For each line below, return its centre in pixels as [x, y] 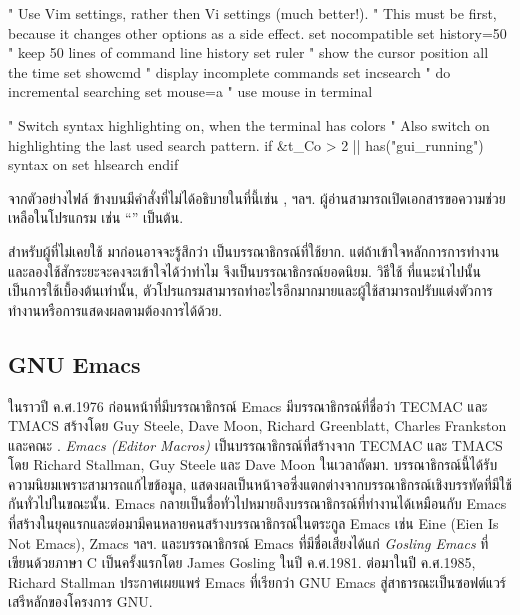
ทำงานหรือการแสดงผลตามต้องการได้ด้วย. [115, 309]
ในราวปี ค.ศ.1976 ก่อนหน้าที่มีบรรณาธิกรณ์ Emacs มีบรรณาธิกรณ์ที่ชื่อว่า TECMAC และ [248, 405]
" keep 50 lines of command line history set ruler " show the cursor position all [248, 52]
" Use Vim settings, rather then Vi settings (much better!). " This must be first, [252, 13]
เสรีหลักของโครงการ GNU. [80, 601]
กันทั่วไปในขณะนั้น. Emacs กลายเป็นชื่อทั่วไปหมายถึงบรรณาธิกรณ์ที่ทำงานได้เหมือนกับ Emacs [257, 503]
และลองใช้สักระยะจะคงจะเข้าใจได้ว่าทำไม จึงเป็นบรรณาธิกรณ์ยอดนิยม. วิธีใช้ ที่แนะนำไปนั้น [244, 270]
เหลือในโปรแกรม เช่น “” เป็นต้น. [96, 217]
